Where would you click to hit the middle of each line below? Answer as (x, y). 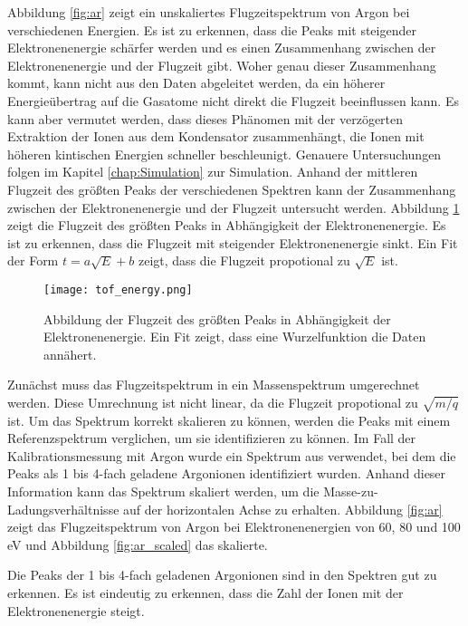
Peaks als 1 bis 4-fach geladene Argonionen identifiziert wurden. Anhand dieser (227, 473)
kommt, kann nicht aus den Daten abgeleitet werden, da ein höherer (196, 83)
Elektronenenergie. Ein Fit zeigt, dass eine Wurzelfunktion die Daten (235, 337)
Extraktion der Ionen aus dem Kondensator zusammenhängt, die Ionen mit (216, 136)
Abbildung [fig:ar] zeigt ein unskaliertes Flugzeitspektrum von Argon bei (209, 12)
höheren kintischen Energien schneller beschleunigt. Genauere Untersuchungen (224, 154)
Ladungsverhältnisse (63, 509)
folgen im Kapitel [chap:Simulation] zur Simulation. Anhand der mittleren (213, 172)
